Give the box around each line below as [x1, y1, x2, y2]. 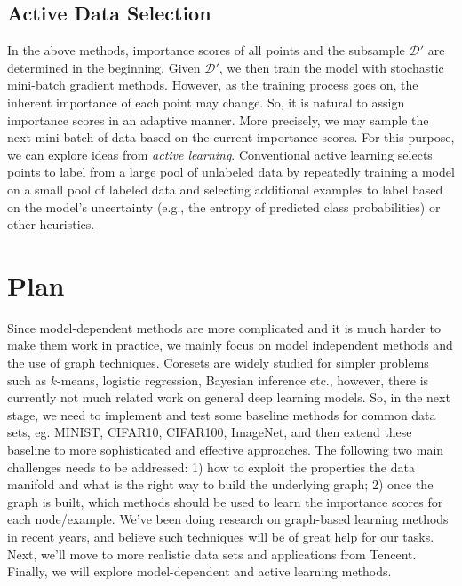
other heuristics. [7, 215, 95, 234]
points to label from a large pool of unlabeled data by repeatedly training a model [7, 162, 455, 181]
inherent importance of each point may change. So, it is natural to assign [7, 92, 405, 111]
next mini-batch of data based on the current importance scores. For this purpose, [7, 128, 455, 146]
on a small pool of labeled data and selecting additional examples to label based [7, 179, 443, 198]
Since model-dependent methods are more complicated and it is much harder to [7, 318, 441, 337]
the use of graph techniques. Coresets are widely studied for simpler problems [7, 353, 429, 372]
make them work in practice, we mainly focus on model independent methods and [7, 336, 453, 354]
